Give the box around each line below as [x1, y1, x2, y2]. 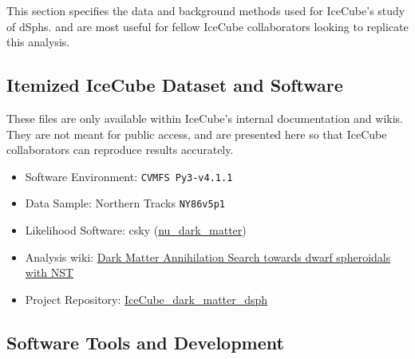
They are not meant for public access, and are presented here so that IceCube [6, 125, 387, 142]
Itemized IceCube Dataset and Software [6, 73, 343, 97]
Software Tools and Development [6, 329, 284, 354]
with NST [25, 264, 74, 281]
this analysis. [6, 34, 70, 50]
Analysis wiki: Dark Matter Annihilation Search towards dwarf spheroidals [25, 248, 391, 265]
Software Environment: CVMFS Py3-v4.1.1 [25, 168, 233, 184]
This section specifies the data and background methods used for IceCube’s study [6, 2, 405, 18]
